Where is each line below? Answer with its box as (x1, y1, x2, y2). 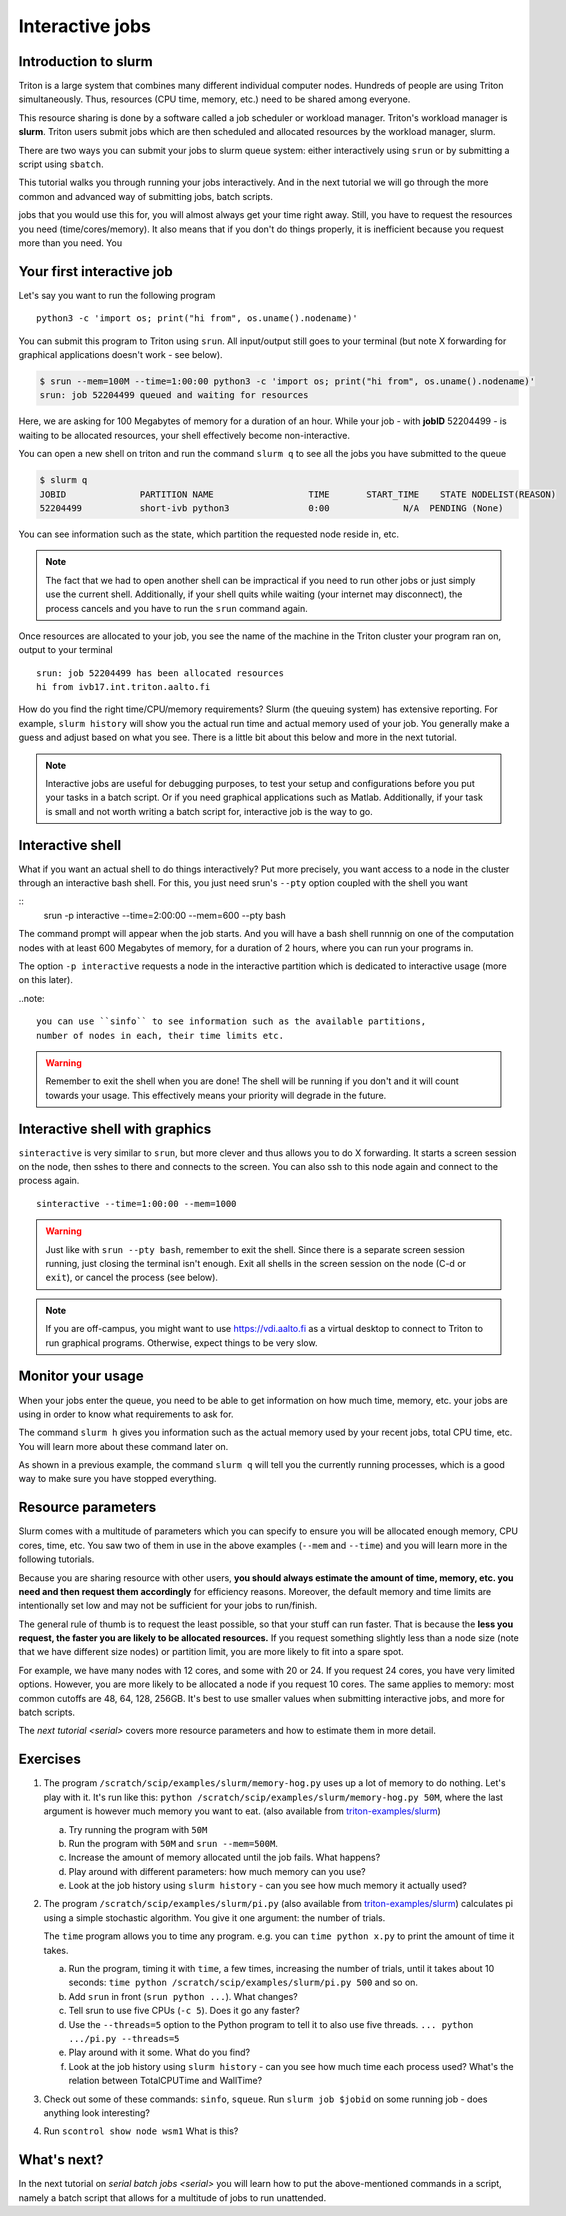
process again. (18, 1175, 80, 1187)
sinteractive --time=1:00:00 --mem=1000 (36, 1198, 237, 1209)
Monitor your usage (18, 1368, 144, 1385)
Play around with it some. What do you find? (68, 2046, 251, 2059)
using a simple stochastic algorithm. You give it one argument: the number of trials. (43, 1911, 386, 1924)
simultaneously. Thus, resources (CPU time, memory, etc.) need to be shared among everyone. (18, 93, 411, 105)
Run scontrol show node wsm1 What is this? (43, 2125, 239, 2137)
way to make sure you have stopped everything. (18, 1473, 217, 1485)
